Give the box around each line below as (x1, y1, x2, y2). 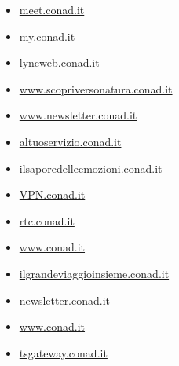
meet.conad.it (19, 2, 85, 17)
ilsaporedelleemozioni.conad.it (19, 159, 163, 176)
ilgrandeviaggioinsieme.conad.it (19, 265, 170, 281)
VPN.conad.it (19, 186, 86, 203)
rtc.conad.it (19, 212, 75, 229)
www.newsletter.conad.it (19, 107, 137, 123)
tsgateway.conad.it (19, 344, 108, 361)
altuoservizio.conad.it (19, 133, 122, 149)
